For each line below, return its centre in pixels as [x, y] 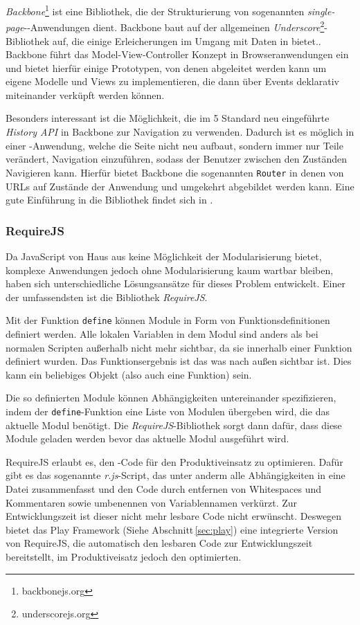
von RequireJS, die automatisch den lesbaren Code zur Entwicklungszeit [159, 543]
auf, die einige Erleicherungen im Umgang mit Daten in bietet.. [187, 40]
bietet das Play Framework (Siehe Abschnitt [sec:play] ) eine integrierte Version [172, 529]
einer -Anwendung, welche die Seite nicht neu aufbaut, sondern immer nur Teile [174, 145]
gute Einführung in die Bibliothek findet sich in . [109, 200]
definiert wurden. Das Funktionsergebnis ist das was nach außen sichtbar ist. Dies [179, 361]
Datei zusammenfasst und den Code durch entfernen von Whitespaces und [164, 488]
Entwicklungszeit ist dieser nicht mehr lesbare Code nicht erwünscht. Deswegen [174, 516]
